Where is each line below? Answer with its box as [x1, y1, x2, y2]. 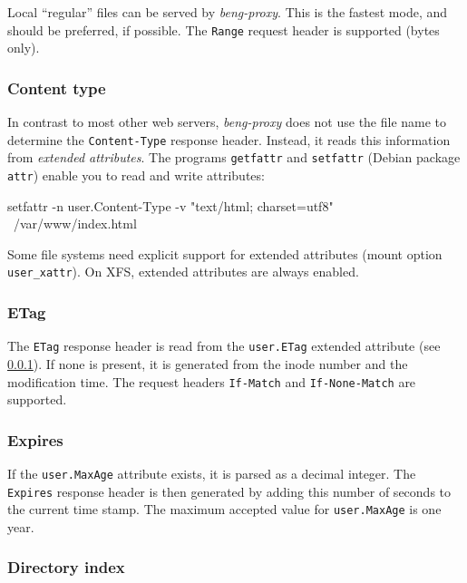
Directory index [7, 556, 125, 578]
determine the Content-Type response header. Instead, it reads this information [7, 130, 451, 149]
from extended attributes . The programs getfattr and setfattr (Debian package [7, 148, 461, 167]
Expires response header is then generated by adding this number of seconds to [7, 481, 452, 500]
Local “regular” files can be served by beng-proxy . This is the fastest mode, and [7, 3, 448, 21]
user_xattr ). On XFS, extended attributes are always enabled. [7, 262, 359, 281]
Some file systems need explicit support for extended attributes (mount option [7, 244, 443, 263]
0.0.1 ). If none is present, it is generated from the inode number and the [7, 354, 408, 373]
